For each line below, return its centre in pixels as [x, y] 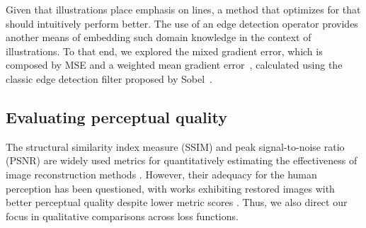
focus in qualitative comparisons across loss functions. [122, 216]
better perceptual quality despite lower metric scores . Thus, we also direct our [177, 202]
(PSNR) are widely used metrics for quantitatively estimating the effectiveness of [182, 160]
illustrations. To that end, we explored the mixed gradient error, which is [164, 51]
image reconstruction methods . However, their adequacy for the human [161, 174]
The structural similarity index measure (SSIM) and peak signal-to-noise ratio [175, 146]
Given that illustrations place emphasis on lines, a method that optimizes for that [183, 9]
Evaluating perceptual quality [116, 116]
